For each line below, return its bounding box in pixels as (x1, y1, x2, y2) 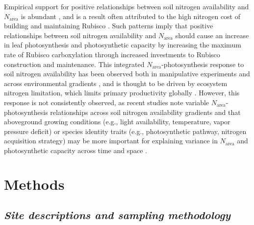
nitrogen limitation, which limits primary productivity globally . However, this (4, 88, 240, 98)
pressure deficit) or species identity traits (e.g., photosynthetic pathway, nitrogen (4, 126, 247, 136)
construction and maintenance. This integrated (4, 59, 145, 69)
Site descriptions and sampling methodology (4, 207, 231, 223)
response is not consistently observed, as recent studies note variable (4, 97, 209, 107)
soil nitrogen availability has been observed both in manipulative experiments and (4, 68, 250, 79)
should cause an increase (175, 30, 249, 40)
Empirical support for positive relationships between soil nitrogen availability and (4, 1, 249, 11)
